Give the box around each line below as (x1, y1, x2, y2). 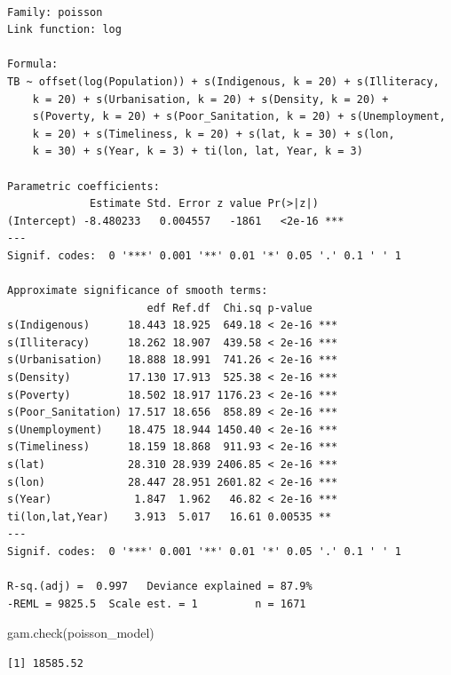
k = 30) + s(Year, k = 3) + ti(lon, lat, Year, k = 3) (32, 145, 363, 158)
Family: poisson (7, 5, 103, 19)
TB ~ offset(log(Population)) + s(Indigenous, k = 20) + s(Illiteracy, (7, 75, 439, 88)
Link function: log (7, 23, 122, 36)
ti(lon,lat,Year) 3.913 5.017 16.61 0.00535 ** (7, 510, 332, 523)
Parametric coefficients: (7, 179, 160, 193)
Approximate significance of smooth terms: (7, 284, 268, 298)
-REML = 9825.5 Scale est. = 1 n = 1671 (7, 597, 306, 610)
